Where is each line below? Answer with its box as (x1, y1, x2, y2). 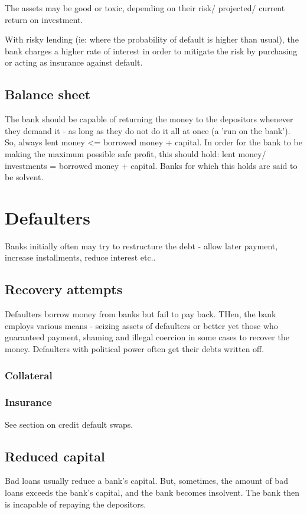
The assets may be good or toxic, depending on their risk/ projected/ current (5, 2, 285, 14)
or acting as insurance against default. (5, 56, 143, 69)
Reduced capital (5, 447, 105, 465)
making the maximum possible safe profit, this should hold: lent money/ (5, 147, 266, 160)
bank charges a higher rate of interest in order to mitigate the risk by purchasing (5, 44, 298, 57)
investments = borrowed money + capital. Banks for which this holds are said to (5, 159, 298, 171)
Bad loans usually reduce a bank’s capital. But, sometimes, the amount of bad (5, 474, 288, 487)
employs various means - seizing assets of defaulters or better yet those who (5, 319, 278, 331)
